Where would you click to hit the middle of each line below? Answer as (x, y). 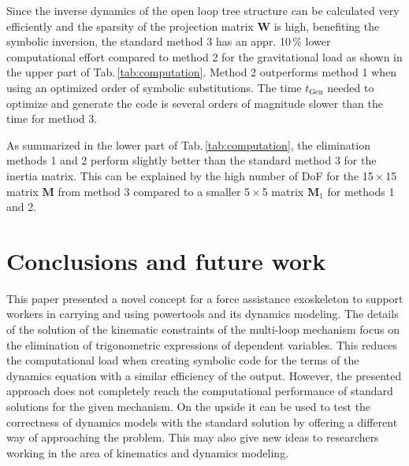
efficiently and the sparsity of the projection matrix (130, 26)
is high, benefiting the (327, 26)
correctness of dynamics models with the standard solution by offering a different (202, 422)
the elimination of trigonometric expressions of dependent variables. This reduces (202, 344)
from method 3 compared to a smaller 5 (154, 191)
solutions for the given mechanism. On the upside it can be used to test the (189, 406)
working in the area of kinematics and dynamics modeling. (148, 452)
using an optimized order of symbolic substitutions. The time (154, 87)
